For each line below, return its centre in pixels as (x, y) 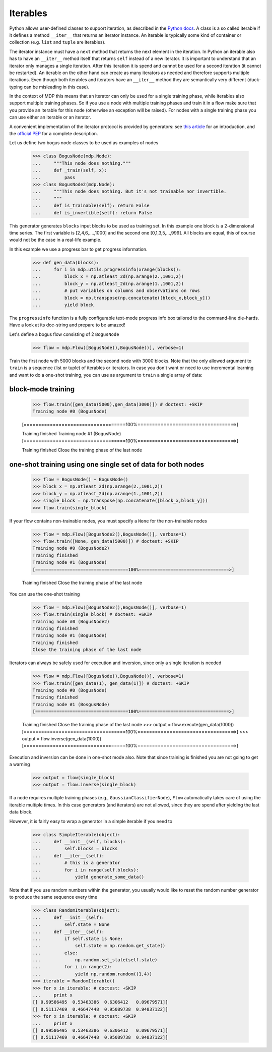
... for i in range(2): (73, 967)
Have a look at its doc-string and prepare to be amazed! (67, 325)
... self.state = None (71, 925)
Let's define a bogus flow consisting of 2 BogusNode (64, 334)
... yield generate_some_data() (88, 877)
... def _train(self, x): (70, 170)
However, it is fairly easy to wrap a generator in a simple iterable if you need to (91, 821)
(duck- (254, 80)
